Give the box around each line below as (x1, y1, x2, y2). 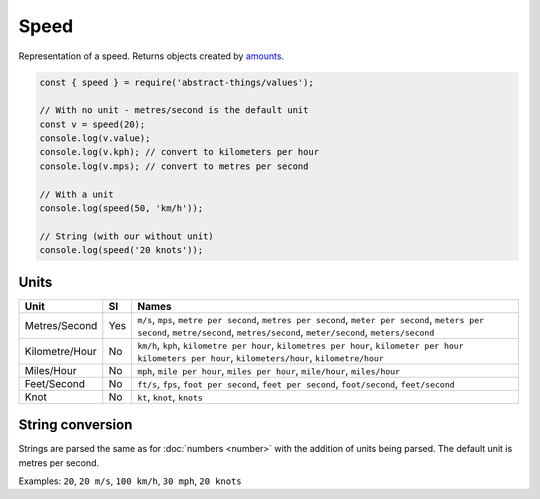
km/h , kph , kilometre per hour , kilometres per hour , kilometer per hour (136, 338, 464, 352)
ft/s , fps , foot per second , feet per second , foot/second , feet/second (136, 376, 455, 390)
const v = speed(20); (39, 118, 146, 130)
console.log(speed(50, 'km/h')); (39, 203, 204, 214)
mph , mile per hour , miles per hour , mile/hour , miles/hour (136, 363, 400, 377)
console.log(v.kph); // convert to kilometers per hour (39, 146, 320, 158)
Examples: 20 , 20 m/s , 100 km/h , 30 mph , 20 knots (18, 475, 242, 487)
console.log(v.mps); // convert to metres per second (39, 160, 309, 172)
